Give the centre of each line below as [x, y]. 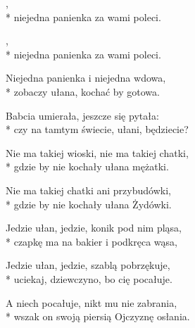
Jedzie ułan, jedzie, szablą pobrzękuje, [88, 265]
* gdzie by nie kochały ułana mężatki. [87, 166]
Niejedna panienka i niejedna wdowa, [86, 78]
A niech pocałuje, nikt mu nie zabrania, [92, 302]
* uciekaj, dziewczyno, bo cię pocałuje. [89, 278]
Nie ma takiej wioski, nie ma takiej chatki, [97, 152]
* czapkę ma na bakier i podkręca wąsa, [92, 241]
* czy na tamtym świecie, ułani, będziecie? [97, 129]
